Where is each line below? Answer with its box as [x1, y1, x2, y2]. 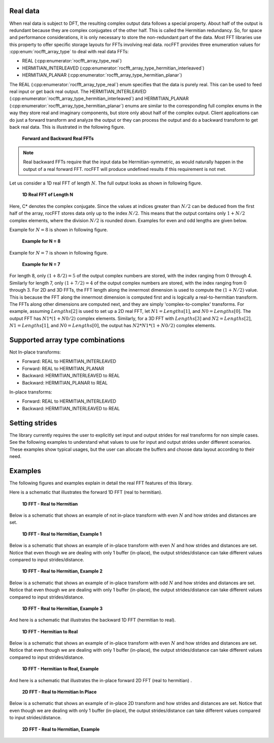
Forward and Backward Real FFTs [22, 135, 94, 141]
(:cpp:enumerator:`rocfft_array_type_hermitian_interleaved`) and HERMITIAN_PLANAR [9, 95, 189, 101]
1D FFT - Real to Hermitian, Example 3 [22, 605, 103, 611]
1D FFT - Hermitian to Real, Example [22, 666, 99, 672]
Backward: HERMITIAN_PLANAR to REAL [22, 379, 108, 385]
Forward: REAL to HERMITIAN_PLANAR [22, 365, 104, 371]
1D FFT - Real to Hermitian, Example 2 [22, 568, 103, 574]
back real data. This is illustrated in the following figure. [9, 124, 125, 130]
